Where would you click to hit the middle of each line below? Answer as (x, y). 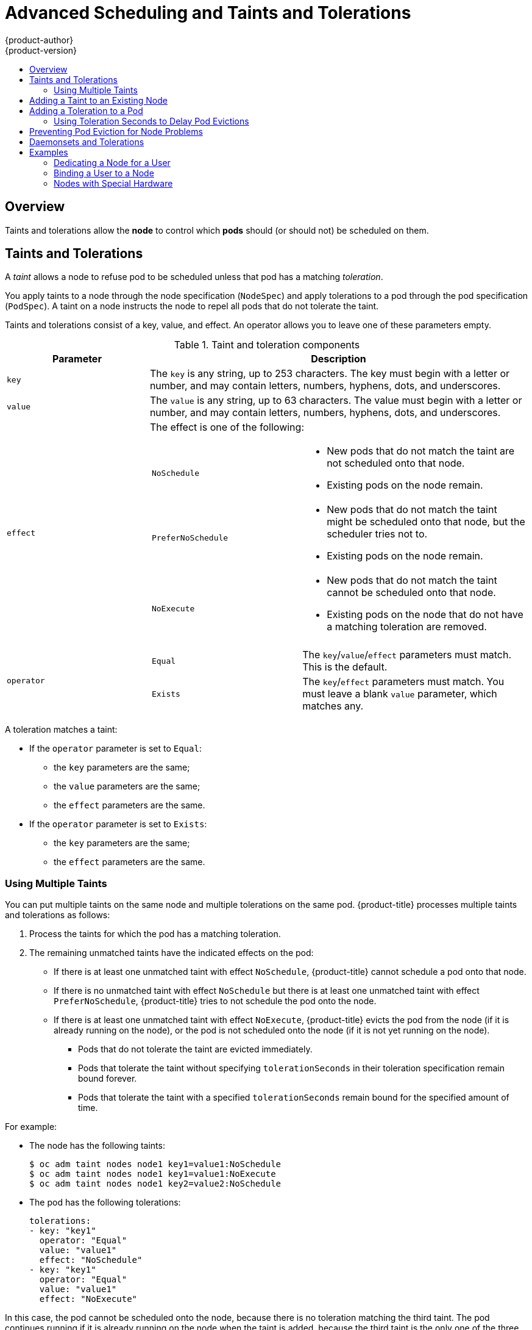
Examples (49, 152)
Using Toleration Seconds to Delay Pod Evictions (151, 121)
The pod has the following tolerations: (105, 1202)
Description (339, 359)
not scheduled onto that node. (396, 463)
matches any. (333, 706)
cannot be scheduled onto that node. (411, 593)
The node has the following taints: (97, 1146)
